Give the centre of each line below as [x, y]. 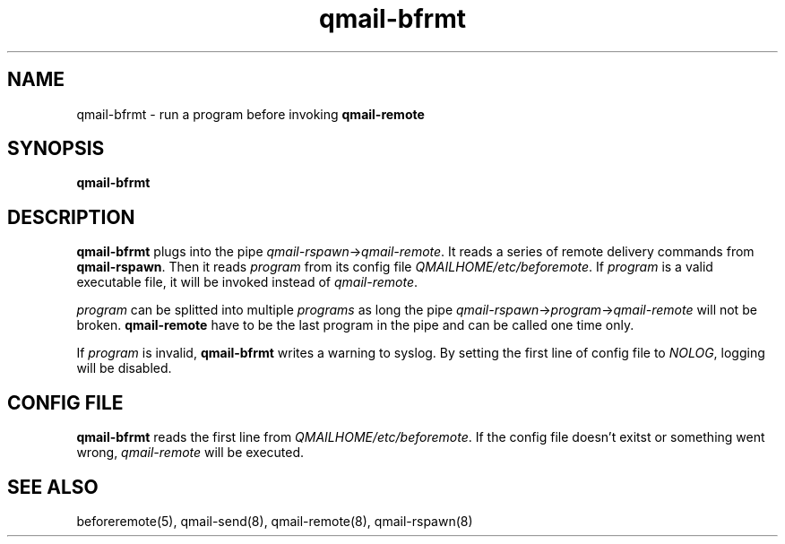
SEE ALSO [53, 487]
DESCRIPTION [71, 217]
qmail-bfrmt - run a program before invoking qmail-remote [250, 114]
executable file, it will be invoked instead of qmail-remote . [247, 282]
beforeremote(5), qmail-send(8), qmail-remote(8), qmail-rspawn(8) [275, 521]
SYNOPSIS [56, 149]
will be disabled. [124, 368]
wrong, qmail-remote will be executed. [190, 453]
